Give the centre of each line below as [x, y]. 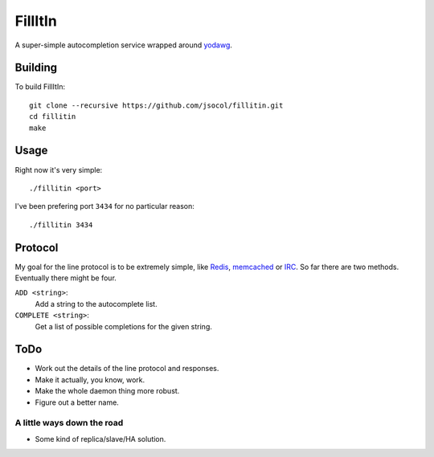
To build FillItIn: [40, 87]
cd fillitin [53, 117]
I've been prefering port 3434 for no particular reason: [104, 206]
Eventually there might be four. [66, 278]
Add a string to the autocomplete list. [96, 304]
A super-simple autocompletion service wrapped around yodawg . [124, 45]
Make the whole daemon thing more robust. [107, 391]
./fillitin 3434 [61, 224]
